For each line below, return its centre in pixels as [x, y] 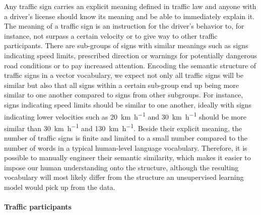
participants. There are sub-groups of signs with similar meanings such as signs [126, 45]
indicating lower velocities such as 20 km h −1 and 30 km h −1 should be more [125, 116]
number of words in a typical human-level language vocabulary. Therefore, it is [126, 147]
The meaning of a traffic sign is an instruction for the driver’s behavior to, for [124, 26]
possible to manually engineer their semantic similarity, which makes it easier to [127, 157]
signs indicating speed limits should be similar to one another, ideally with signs [128, 104]
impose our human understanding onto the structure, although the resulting [121, 167]
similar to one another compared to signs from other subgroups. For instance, [124, 95]
